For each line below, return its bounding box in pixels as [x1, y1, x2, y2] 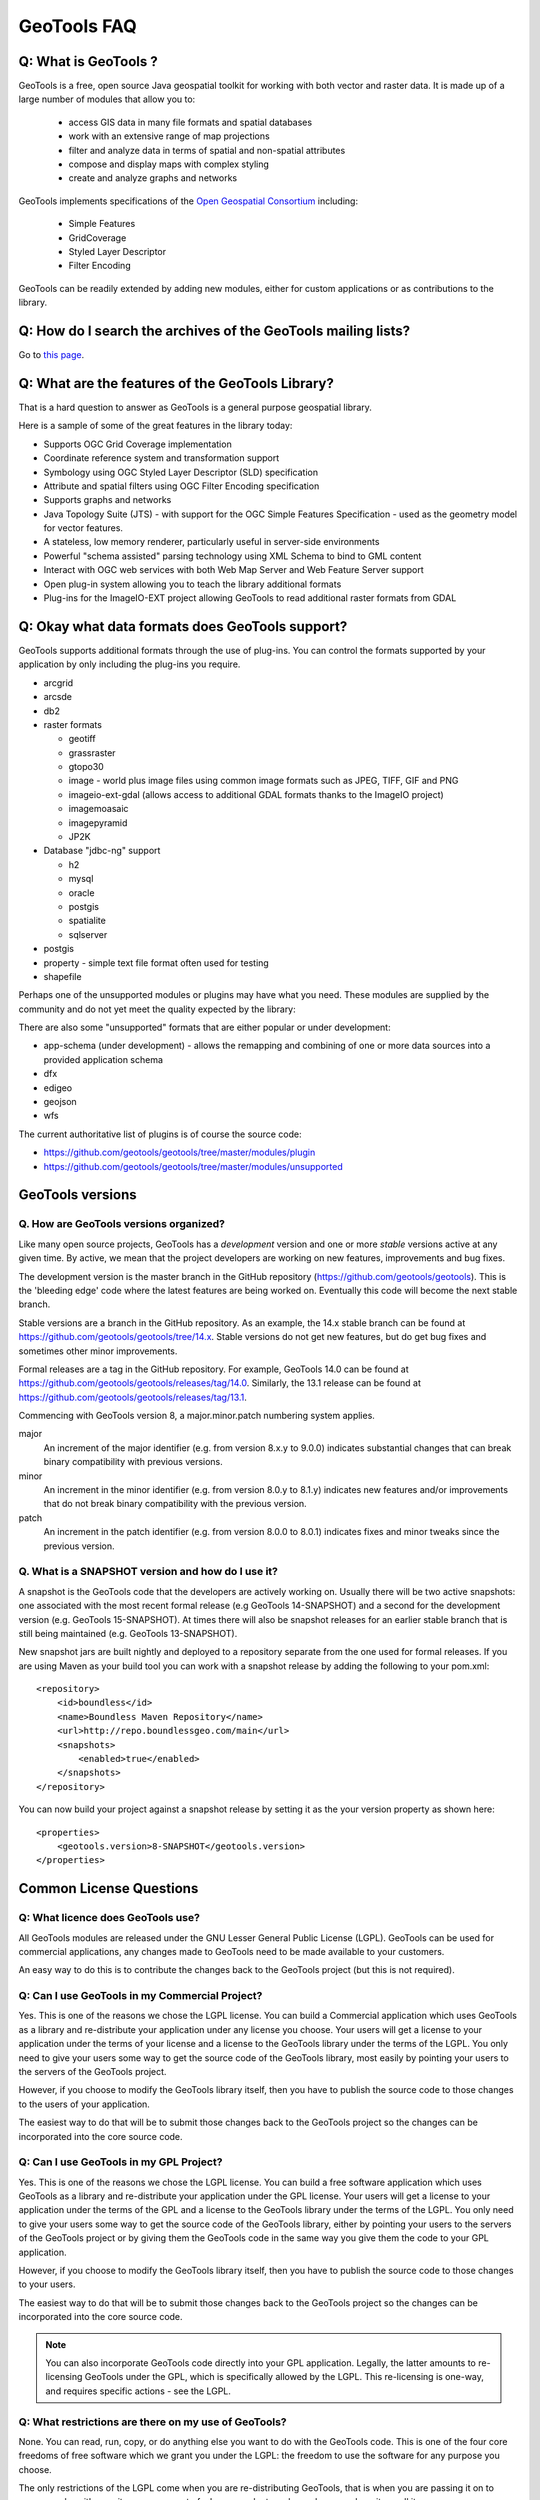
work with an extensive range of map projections [68, 130, 270, 142]
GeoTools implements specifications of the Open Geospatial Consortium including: [18, 195, 359, 207]
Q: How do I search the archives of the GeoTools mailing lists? [18, 322, 411, 339]
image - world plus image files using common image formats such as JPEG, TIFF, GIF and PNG [68, 775, 459, 787]
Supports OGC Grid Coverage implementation [43, 438, 232, 450]
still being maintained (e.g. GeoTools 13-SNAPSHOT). [18, 1627, 238, 1639]
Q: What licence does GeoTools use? [18, 1911, 200, 1925]
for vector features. [43, 522, 124, 534]
